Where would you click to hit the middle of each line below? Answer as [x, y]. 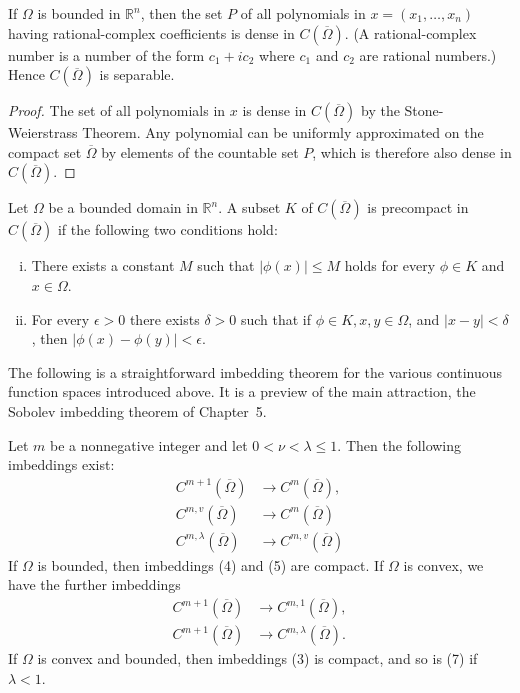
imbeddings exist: [61, 464]
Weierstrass [43, 132]
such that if [275, 318]
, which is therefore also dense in [412, 151]
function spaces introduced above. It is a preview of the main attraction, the [242, 391]
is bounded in [79, 13]
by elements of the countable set [200, 151]
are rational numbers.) [428, 54]
